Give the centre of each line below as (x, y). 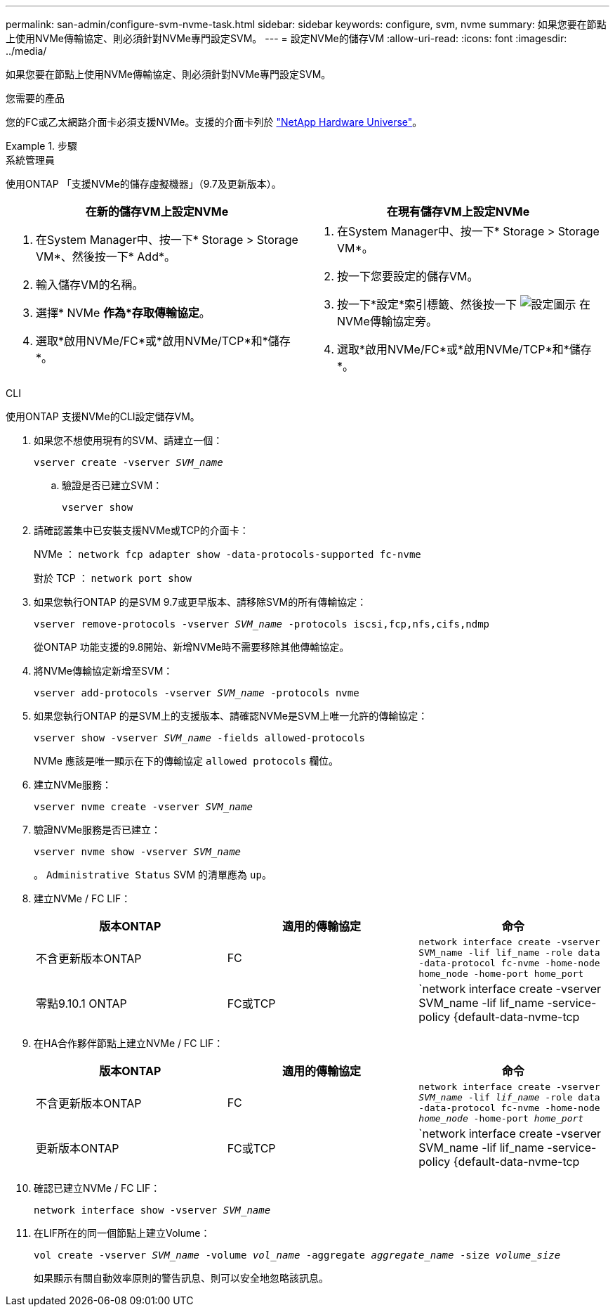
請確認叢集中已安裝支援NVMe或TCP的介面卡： (141, 530)
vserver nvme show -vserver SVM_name (138, 852)
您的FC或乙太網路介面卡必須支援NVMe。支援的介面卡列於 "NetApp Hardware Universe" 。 (214, 122)
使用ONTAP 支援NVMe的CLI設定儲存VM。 (103, 416)
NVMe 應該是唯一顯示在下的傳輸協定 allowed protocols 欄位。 (186, 761)
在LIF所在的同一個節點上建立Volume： (122, 1233)
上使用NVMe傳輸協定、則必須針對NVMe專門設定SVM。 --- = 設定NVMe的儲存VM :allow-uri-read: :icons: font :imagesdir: (286, 38)
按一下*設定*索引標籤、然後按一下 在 (464, 304)
